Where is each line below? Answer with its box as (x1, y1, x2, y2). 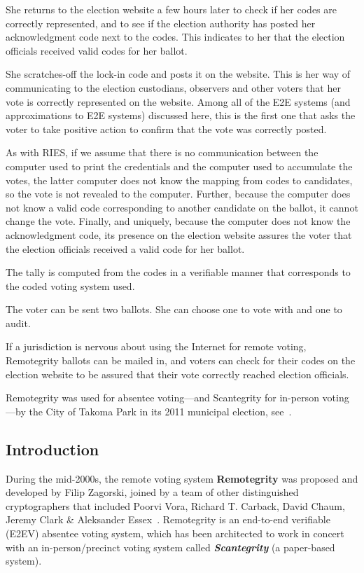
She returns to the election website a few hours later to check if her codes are (6, 2, 337, 16)
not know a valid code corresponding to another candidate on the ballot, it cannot (6, 200, 358, 214)
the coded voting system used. (6, 278, 135, 293)
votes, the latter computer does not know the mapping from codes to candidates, (6, 172, 353, 187)
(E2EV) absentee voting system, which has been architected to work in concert (6, 526, 344, 541)
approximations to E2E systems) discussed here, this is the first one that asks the (6, 108, 356, 123)
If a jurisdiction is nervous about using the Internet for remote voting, (6, 339, 307, 354)
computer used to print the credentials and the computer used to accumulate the (6, 158, 353, 173)
